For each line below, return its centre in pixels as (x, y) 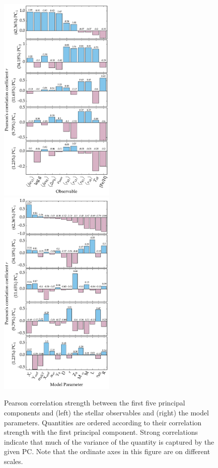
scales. (14, 461)
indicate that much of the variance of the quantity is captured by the (109, 441)
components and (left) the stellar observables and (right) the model (107, 412)
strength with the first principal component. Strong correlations (101, 432)
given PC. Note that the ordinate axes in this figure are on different (107, 451)
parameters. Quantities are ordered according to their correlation (103, 422)
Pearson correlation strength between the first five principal (95, 403)
